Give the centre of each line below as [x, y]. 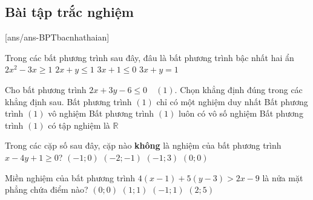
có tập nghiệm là [79, 125]
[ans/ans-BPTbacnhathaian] [57, 37]
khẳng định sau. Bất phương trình [68, 101]
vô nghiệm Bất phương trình [101, 113]
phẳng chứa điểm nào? [47, 189]
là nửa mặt [283, 177]
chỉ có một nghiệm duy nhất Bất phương [232, 101]
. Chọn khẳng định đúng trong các [239, 89]
